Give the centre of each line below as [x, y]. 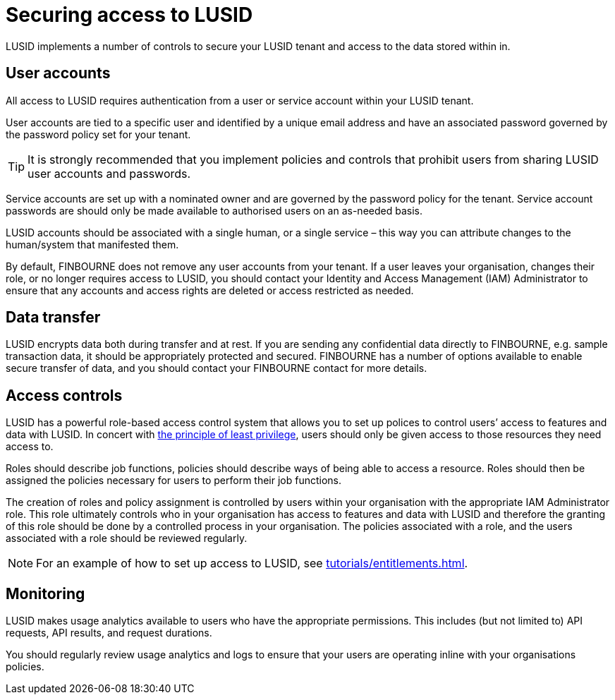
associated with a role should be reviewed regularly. [127, 538]
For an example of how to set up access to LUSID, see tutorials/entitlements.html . [252, 563]
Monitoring [45, 593]
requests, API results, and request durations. [109, 633]
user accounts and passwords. [109, 173]
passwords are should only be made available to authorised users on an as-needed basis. [214, 210]
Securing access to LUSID [129, 15]
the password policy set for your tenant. [98, 134]
